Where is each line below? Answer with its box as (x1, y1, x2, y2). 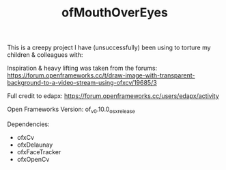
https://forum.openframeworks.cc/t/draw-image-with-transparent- (7, 71, 195, 80)
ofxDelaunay (16, 141, 53, 149)
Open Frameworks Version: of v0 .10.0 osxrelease (7, 105, 135, 114)
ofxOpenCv (16, 155, 50, 163)
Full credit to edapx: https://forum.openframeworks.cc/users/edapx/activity (7, 92, 220, 100)
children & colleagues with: (7, 51, 83, 59)
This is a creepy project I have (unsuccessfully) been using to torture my (7, 43, 211, 52)
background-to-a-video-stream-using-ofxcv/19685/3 (7, 79, 157, 87)
